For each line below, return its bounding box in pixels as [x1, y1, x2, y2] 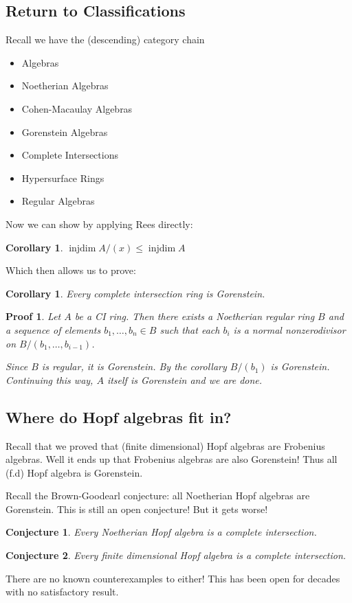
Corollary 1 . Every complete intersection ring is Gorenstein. [5, 286, 265, 300]
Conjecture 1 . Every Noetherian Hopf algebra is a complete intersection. [5, 525, 317, 539]
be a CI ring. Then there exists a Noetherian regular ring [74, 309, 315, 323]
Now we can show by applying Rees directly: [5, 216, 193, 231]
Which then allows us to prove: [5, 263, 136, 277]
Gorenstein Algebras [21, 124, 108, 139]
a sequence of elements [5, 322, 101, 337]
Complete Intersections [21, 148, 118, 162]
